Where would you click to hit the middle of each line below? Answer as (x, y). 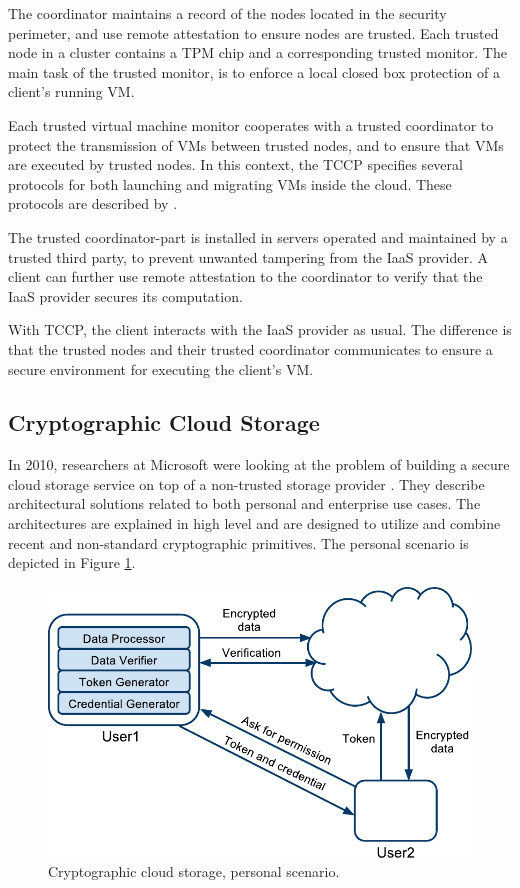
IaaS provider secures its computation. (125, 295)
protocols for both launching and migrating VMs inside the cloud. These (230, 183)
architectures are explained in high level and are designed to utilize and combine (254, 523)
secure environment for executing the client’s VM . (161, 368)
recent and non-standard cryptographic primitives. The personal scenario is (238, 542)
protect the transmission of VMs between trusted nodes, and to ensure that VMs (256, 144)
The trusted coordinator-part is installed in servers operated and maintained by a (258, 236)
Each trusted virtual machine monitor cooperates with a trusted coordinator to (251, 124)
